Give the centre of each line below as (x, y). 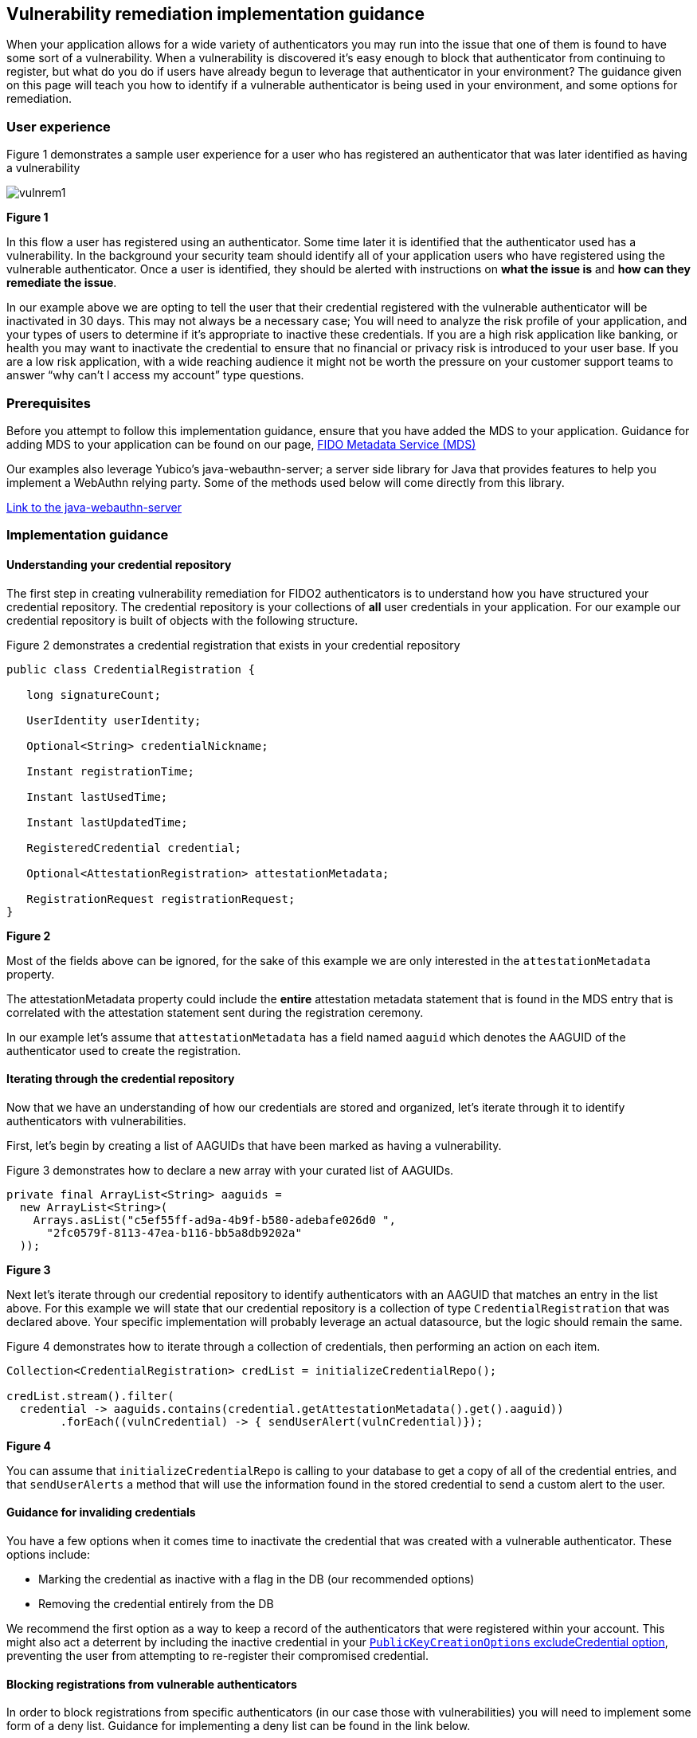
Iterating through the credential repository (121, 1079)
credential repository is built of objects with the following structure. (182, 620)
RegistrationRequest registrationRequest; (161, 898)
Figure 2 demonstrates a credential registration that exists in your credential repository (233, 645)
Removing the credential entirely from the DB (156, 1603)
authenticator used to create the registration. (124, 1050)
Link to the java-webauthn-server (94, 507)
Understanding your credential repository (119, 564)
